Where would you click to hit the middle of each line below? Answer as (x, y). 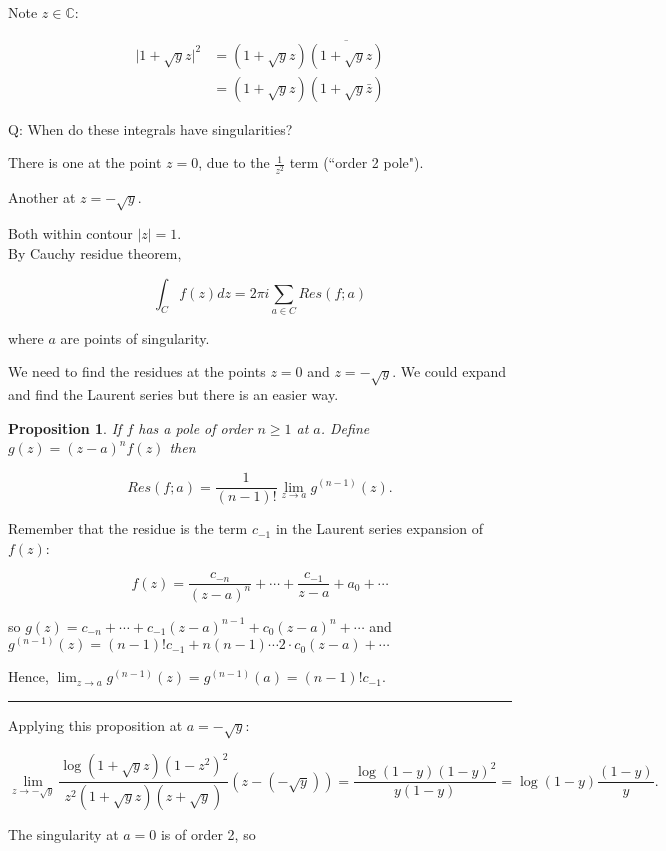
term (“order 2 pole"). (356, 162)
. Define (345, 427)
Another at (42, 196)
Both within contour (70, 233)
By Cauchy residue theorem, (95, 252)
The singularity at (63, 834)
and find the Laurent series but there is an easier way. (173, 394)
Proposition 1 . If (65, 427)
